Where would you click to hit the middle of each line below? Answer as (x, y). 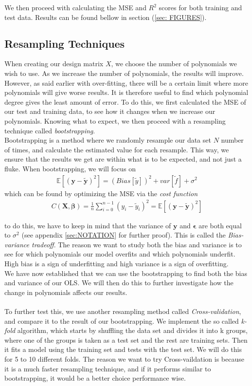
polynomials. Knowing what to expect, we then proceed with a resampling (115, 120)
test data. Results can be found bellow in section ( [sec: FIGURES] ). (106, 17)
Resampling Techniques (65, 43)
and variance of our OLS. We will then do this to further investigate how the (119, 283)
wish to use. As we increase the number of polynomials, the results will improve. (124, 73)
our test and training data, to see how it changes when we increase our (110, 111)
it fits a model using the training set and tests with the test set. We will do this (123, 349)
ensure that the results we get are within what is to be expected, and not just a (123, 159)
